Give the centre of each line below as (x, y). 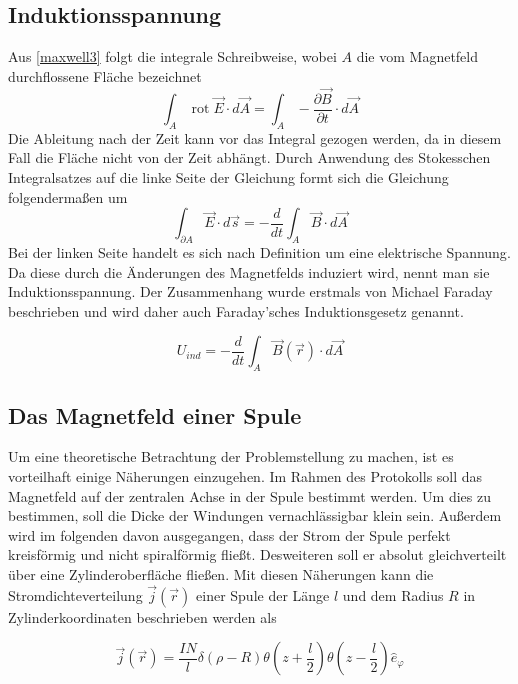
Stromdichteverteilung (75, 594)
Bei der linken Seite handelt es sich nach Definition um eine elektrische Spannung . (259, 252)
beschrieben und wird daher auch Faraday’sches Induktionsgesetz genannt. (236, 310)
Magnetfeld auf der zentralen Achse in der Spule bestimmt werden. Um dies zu (249, 495)
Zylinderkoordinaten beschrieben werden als (142, 616)
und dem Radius (393, 594)
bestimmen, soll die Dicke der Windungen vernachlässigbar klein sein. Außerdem (255, 515)
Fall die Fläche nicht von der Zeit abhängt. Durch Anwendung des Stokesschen (249, 157)
